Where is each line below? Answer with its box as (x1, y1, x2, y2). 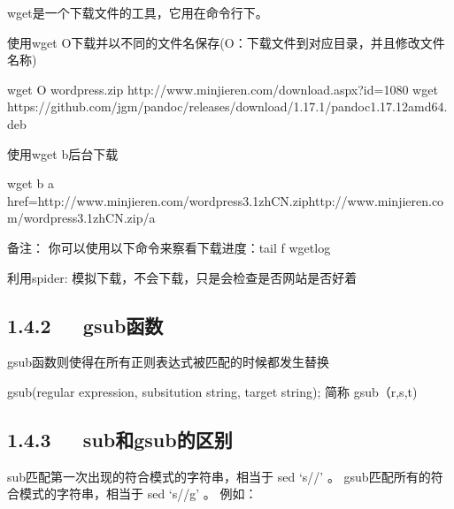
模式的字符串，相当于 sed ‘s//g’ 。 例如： (19, 484, 258, 503)
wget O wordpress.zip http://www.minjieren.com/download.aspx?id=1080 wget (7, 80, 438, 98)
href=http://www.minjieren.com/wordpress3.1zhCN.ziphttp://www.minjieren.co (7, 191, 444, 209)
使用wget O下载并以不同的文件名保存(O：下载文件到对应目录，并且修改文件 (7, 33, 445, 51)
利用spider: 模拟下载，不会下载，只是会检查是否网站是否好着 (7, 268, 358, 286)
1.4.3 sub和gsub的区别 (7, 425, 233, 452)
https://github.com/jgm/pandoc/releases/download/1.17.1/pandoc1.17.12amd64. (7, 97, 448, 116)
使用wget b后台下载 (7, 144, 119, 163)
